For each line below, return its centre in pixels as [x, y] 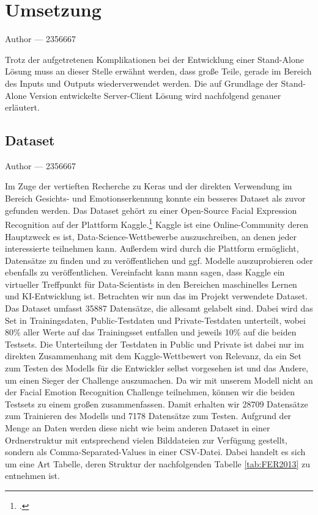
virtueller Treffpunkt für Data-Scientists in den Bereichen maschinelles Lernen [151, 284]
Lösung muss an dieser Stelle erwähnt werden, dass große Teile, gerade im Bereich [158, 71]
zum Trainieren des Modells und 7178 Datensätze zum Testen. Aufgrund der [148, 416]
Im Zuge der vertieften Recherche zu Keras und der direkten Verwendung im [149, 186]
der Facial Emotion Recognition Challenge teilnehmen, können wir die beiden [150, 392]
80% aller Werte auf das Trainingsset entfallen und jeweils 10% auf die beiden [151, 332]
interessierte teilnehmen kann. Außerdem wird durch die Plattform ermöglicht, [152, 248]
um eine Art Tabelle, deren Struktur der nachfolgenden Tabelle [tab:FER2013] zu [158, 463]
